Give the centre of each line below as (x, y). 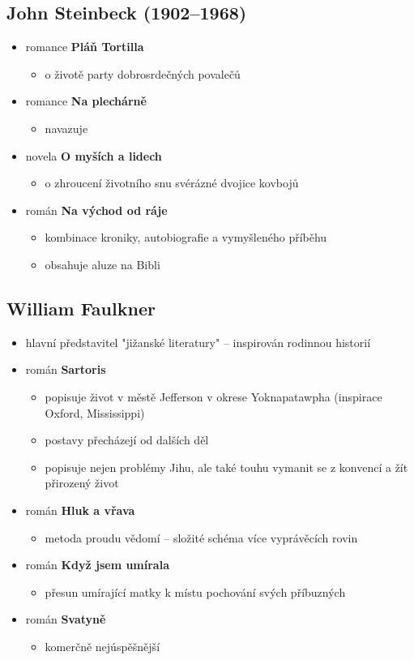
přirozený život (82, 483)
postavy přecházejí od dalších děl (127, 440)
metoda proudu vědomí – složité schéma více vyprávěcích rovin (201, 537)
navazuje (66, 128)
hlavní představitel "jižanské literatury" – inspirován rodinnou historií (198, 342)
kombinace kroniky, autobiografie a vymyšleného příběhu (186, 237)
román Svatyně (66, 619)
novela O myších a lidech (94, 155)
